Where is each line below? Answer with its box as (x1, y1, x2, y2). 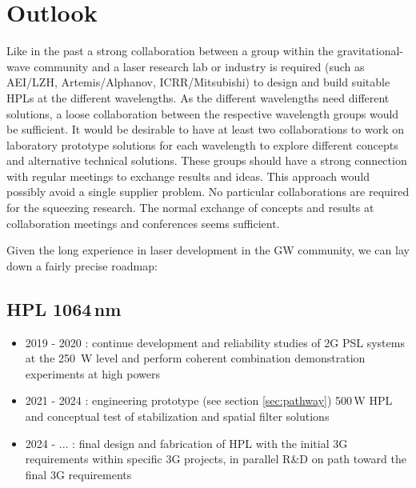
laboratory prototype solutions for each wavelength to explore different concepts (6, 136, 398, 153)
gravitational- (337, 42, 403, 59)
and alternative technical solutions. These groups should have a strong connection (6, 152, 407, 169)
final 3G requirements (25, 466, 132, 482)
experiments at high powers (25, 365, 161, 382)
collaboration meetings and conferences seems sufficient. (6, 214, 280, 231)
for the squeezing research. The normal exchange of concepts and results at (6, 199, 374, 216)
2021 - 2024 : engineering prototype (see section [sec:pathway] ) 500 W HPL (25, 392, 393, 409)
